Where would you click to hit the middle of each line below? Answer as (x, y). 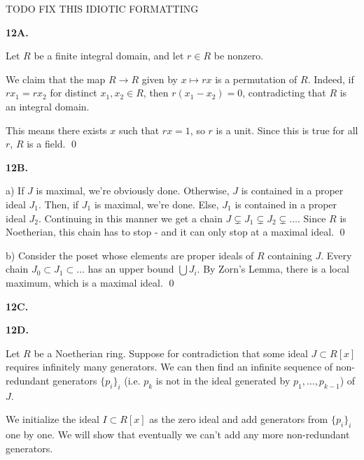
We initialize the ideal (52, 419)
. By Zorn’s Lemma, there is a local (273, 269)
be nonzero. (239, 56)
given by (160, 79)
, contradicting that (284, 93)
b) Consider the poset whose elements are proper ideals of (130, 255)
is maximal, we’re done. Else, (156, 204)
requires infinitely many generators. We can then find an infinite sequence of (169, 367)
